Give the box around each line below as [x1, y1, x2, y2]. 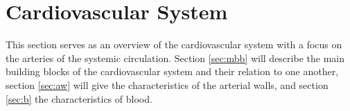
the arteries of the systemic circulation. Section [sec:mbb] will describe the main [6, 50, 344, 65]
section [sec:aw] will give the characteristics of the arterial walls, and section [6, 77, 329, 92]
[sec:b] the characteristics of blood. [6, 91, 152, 105]
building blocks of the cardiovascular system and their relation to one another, [6, 64, 339, 79]
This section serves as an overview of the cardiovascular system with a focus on [6, 37, 342, 52]
